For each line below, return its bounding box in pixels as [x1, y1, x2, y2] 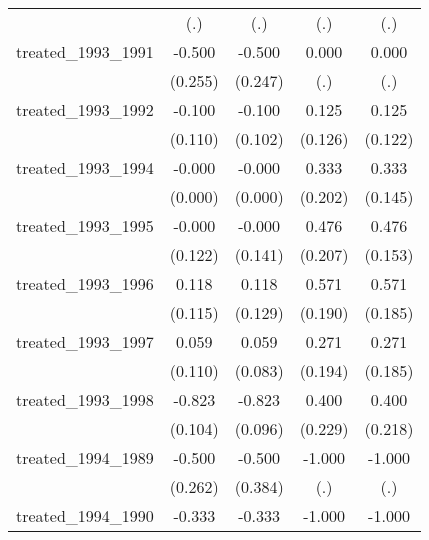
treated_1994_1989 [16, 446, 154, 469]
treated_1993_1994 [16, 156, 154, 179]
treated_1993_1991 [16, 40, 154, 63]
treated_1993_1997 [16, 330, 154, 353]
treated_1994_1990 [16, 504, 154, 527]
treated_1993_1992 [16, 98, 154, 121]
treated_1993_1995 [16, 214, 154, 237]
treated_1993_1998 [16, 388, 154, 411]
